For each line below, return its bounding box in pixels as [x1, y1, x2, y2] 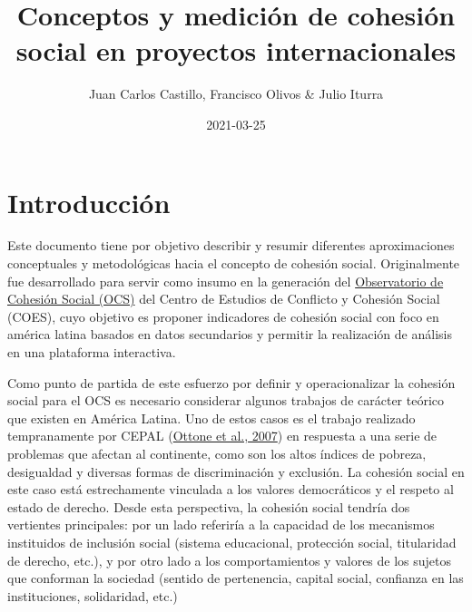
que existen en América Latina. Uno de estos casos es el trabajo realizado [7, 408, 416, 427]
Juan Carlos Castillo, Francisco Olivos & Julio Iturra [88, 84, 384, 103]
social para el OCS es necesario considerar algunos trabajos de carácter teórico [7, 391, 445, 410]
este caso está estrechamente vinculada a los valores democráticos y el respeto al [7, 480, 454, 499]
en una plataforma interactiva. [7, 343, 176, 361]
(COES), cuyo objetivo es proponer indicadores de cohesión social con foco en [7, 306, 439, 325]
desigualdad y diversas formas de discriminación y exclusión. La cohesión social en [7, 461, 465, 481]
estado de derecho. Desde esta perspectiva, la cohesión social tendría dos [7, 497, 410, 516]
